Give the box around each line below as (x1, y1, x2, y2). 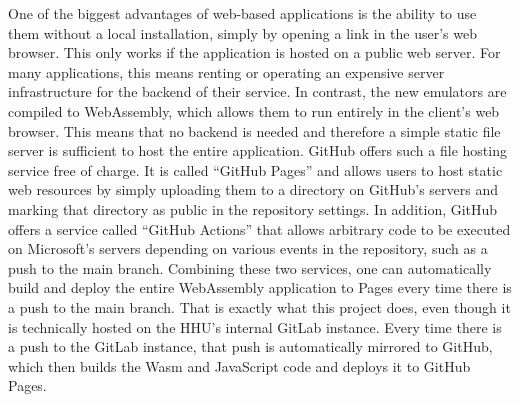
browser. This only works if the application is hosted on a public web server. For (8, 42, 501, 63)
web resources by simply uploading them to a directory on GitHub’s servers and (8, 179, 499, 200)
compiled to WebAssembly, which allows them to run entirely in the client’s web (8, 100, 500, 121)
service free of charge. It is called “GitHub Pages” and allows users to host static (8, 159, 503, 180)
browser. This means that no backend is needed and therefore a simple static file (8, 120, 501, 141)
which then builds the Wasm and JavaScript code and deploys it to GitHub (8, 355, 471, 376)
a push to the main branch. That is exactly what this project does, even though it (8, 296, 511, 317)
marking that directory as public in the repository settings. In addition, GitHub (8, 198, 498, 219)
